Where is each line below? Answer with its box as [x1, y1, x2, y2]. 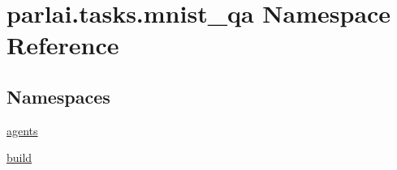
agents [6, 121, 38, 138]
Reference [6, 28, 119, 62]
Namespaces [6, 83, 110, 108]
